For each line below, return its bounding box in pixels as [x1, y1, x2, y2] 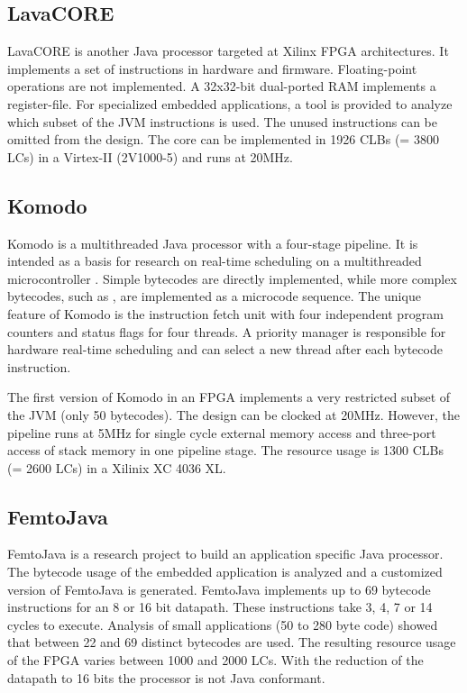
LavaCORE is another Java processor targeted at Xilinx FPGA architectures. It [7, 41, 449, 60]
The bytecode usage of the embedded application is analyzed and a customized [7, 562, 443, 581]
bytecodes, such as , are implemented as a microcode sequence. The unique [7, 287, 421, 305]
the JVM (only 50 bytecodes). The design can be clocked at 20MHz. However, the [7, 405, 460, 424]
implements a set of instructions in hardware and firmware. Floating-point [7, 59, 417, 78]
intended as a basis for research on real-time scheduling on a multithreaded [7, 251, 422, 270]
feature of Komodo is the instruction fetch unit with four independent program [7, 304, 444, 323]
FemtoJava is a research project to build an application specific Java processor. [7, 544, 444, 563]
